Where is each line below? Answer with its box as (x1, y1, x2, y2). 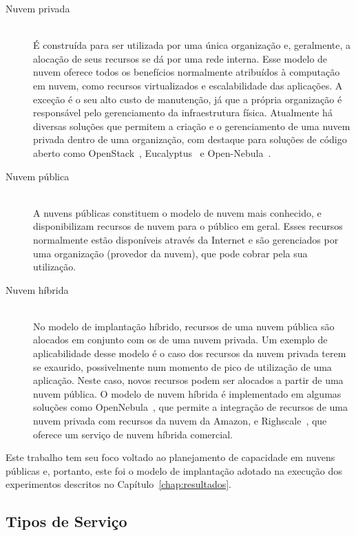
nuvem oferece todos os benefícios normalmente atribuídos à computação (33, 65, 340, 79)
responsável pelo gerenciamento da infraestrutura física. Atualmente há (33, 105, 333, 120)
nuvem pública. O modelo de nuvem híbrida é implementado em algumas (33, 386, 342, 400)
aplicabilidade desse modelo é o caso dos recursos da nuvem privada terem (33, 346, 346, 361)
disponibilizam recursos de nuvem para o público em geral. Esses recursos (33, 219, 343, 233)
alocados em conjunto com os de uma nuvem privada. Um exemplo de (33, 332, 328, 347)
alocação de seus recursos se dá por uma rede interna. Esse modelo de (33, 51, 328, 65)
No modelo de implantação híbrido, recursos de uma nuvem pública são (33, 319, 335, 333)
